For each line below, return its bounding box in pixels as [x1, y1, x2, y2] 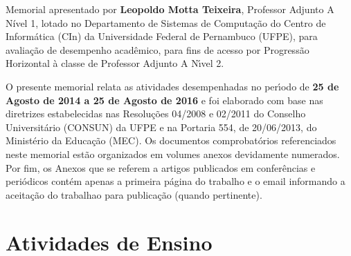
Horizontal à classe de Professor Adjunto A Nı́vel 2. [6, 56, 224, 70]
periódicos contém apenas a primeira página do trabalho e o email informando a [6, 174, 345, 188]
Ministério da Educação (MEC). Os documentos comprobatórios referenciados [6, 133, 336, 148]
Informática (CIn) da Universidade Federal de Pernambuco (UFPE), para [6, 29, 318, 43]
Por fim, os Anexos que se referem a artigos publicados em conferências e [6, 160, 316, 175]
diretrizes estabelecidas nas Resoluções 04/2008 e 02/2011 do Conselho [6, 106, 306, 121]
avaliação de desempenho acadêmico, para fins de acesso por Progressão [6, 42, 309, 57]
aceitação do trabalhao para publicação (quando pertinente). [6, 187, 262, 201]
